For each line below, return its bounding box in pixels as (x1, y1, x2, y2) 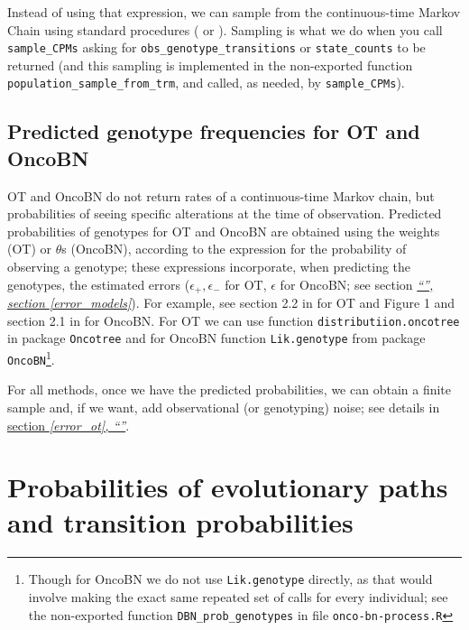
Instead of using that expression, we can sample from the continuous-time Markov (7, 3, 461, 21)
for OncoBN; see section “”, (280, 274, 434, 293)
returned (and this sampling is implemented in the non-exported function (7, 55, 413, 74)
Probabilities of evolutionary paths (7, 468, 448, 505)
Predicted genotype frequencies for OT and (7, 117, 420, 145)
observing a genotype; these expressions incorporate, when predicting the (7, 257, 411, 276)
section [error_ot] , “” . (7, 415, 130, 434)
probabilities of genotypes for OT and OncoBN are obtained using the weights (7, 221, 440, 240)
